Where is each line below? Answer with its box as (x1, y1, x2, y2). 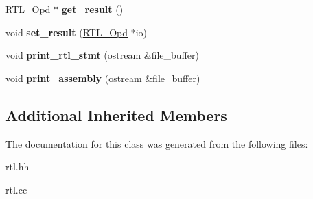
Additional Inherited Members (5, 104, 227, 125)
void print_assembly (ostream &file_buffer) (5, 70, 200, 85)
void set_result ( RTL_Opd (5, 25, 128, 39)
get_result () (61, 2, 124, 16)
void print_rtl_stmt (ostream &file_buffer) (5, 48, 199, 62)
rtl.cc (5, 182, 27, 196)
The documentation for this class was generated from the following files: (5, 136, 308, 150)
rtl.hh (5, 159, 30, 174)
